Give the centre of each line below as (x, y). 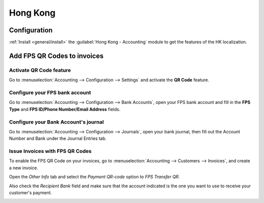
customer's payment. (31, 192)
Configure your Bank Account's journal (56, 122)
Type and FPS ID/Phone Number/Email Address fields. (65, 109)
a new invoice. (24, 168)
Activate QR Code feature (40, 70)
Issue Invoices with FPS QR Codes (50, 151)
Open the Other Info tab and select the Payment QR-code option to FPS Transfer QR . (95, 177)
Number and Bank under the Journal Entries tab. (58, 139)
